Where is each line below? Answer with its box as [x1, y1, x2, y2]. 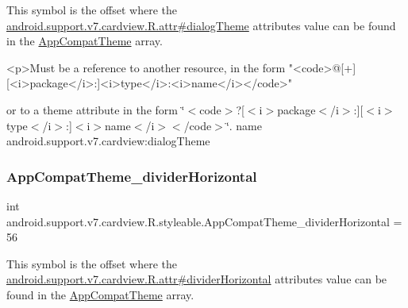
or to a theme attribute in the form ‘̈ [6, 101, 185, 117]
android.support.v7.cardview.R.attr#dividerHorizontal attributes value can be [6, 271, 387, 287]
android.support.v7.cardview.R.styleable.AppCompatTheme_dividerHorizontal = [6, 213, 402, 229]
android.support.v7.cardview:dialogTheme [6, 133, 210, 149]
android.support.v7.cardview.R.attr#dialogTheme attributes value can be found [6, 17, 396, 33]
